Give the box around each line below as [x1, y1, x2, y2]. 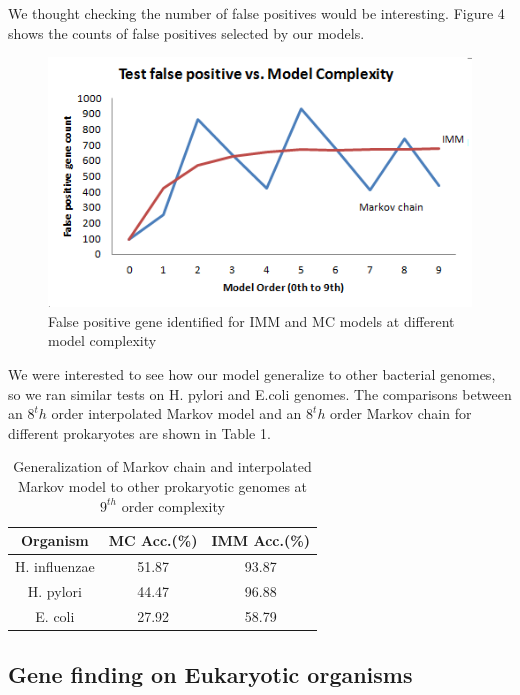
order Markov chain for [330, 403, 472, 424]
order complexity [121, 495, 225, 516]
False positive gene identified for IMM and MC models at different [48, 310, 455, 331]
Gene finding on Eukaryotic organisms [8, 659, 413, 690]
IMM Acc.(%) [211, 530, 310, 551]
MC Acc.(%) [108, 530, 198, 551]
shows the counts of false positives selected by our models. [8, 22, 365, 43]
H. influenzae [15, 555, 95, 576]
